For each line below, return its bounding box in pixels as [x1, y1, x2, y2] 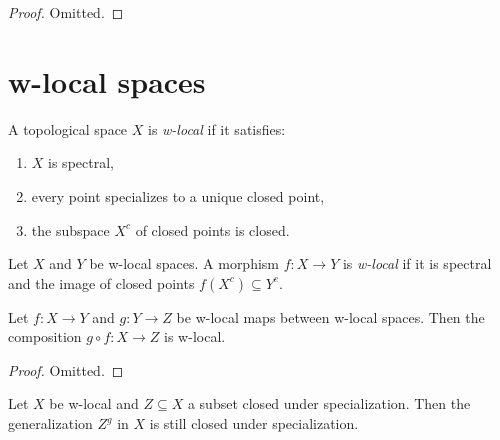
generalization [8, 413, 93, 434]
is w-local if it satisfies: [147, 118, 286, 139]
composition [8, 326, 82, 347]
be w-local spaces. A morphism [89, 253, 280, 274]
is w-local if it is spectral [342, 253, 492, 274]
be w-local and [49, 393, 139, 414]
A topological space [8, 118, 128, 139]
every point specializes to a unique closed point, [31, 185, 325, 206]
